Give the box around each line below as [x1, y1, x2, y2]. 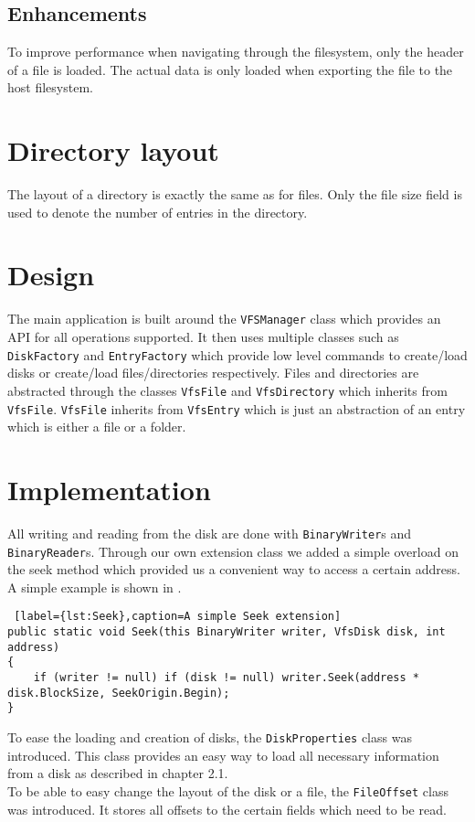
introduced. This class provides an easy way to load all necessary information [7, 745, 439, 764]
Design [7, 256, 95, 294]
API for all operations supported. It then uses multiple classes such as [7, 327, 399, 347]
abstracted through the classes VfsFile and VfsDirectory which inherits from [7, 380, 448, 400]
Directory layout [7, 132, 219, 169]
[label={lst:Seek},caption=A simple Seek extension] [14, 610, 342, 624]
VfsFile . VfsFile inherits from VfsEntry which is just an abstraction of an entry [7, 399, 466, 418]
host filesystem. [7, 78, 93, 97]
